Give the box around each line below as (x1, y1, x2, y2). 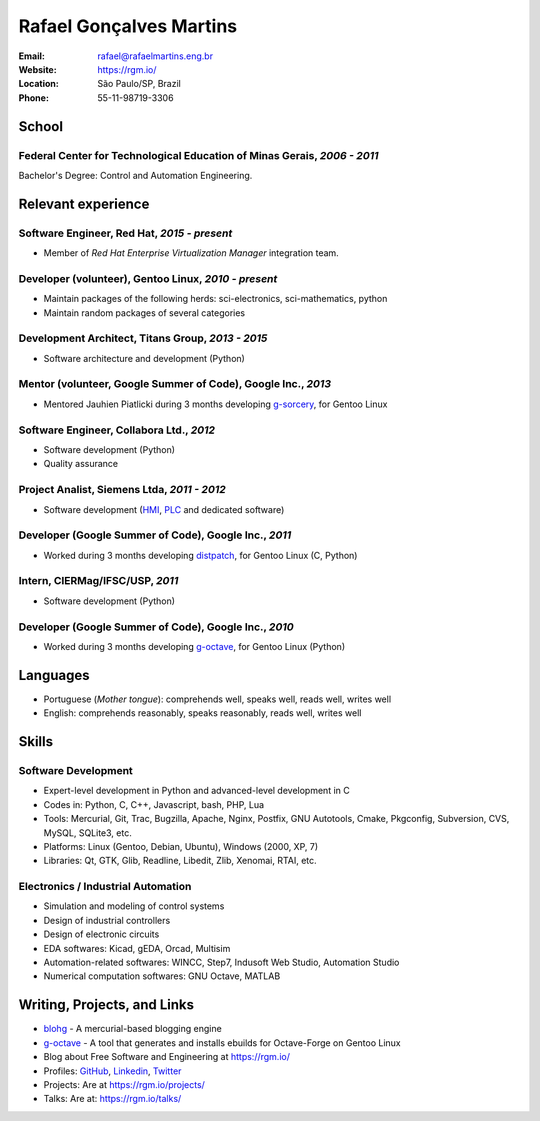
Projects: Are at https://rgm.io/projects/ (43, 1078, 205, 1090)
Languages (18, 666, 90, 684)
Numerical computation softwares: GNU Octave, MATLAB (43, 970, 281, 982)
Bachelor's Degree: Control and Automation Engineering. (18, 169, 253, 181)
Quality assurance (43, 458, 119, 470)
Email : (18, 50, 45, 62)
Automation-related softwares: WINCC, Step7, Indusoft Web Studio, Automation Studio (43, 956, 400, 969)
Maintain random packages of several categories (43, 306, 245, 319)
